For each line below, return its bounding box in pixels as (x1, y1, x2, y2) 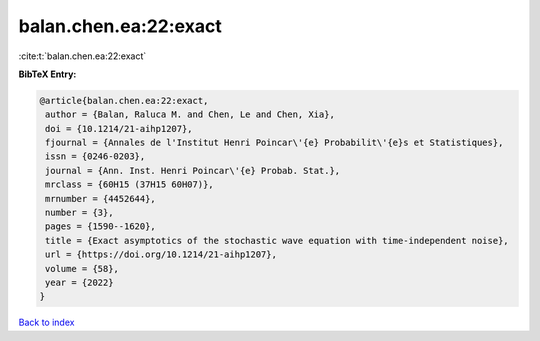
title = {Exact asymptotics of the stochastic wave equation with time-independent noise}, (45, 235, 509, 246)
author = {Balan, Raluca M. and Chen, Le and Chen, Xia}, (45, 109, 335, 120)
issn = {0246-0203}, (45, 151, 146, 162)
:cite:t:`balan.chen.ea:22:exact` (18, 50, 147, 62)
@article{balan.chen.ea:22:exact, (39, 95, 209, 106)
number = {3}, (45, 207, 114, 219)
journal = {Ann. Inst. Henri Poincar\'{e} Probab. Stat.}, (45, 165, 341, 176)
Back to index (18, 316, 75, 329)
